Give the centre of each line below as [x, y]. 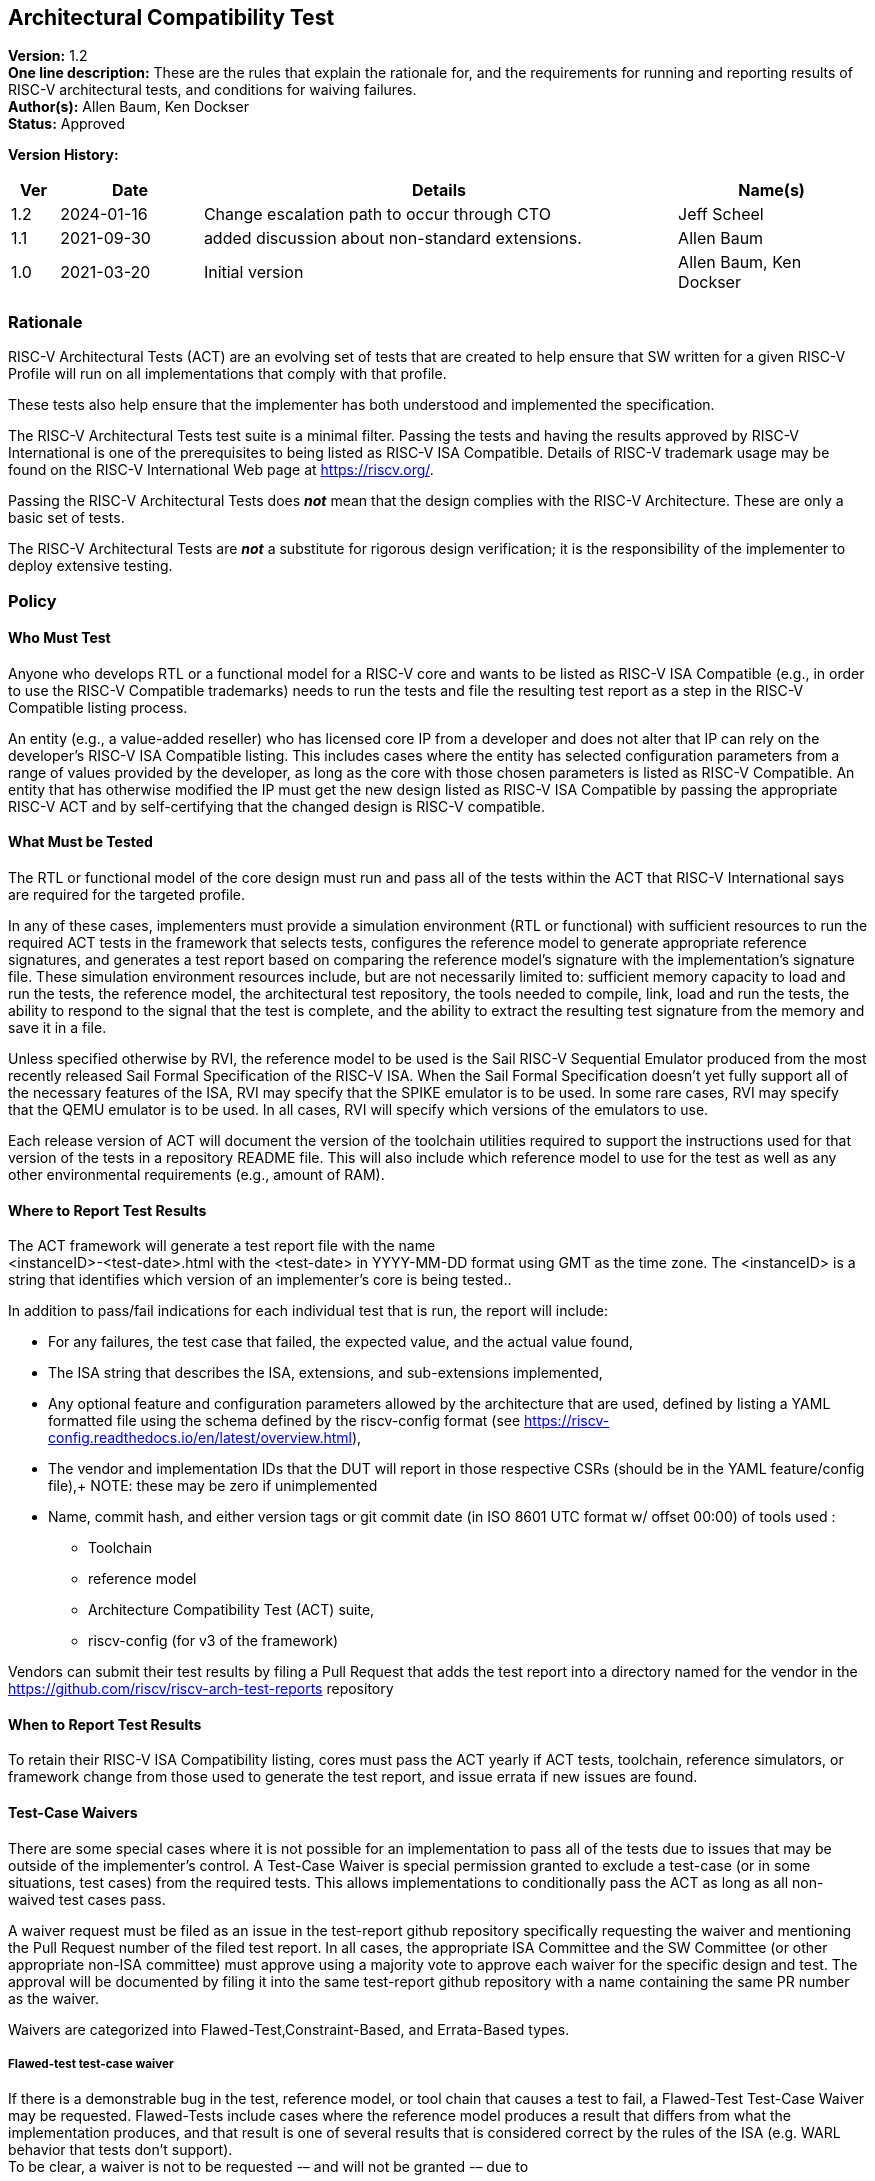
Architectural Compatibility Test [171, 17]
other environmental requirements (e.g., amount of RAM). [196, 1174]
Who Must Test [59, 638]
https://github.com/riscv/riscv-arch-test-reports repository [201, 1689]
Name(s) [771, 190]
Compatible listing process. [98, 707]
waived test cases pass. [87, 1899]
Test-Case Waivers [73, 1813]
